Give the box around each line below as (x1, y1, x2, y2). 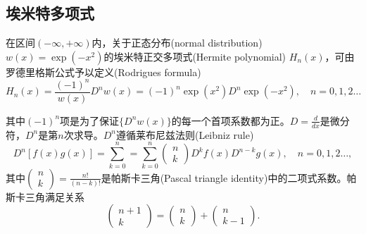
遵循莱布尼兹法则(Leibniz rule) (115, 127, 254, 142)
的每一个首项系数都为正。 (171, 113, 290, 128)
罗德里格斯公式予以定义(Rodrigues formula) (6, 64, 201, 79)
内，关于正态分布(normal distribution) (91, 35, 263, 50)
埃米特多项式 (6, 2, 94, 24)
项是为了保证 (60, 113, 120, 128)
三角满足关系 (25, 189, 84, 204)
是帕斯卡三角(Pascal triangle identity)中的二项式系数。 (101, 170, 347, 185)
